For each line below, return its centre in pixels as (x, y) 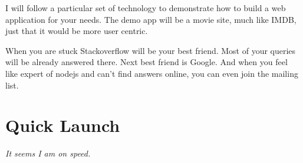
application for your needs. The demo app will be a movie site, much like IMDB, (151, 19)
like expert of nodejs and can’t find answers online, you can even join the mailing (152, 73)
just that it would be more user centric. (77, 31)
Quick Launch (63, 125)
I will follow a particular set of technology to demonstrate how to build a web (146, 8)
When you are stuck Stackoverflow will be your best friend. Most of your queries (151, 50)
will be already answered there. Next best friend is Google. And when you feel (146, 62)
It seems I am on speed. (48, 153)
